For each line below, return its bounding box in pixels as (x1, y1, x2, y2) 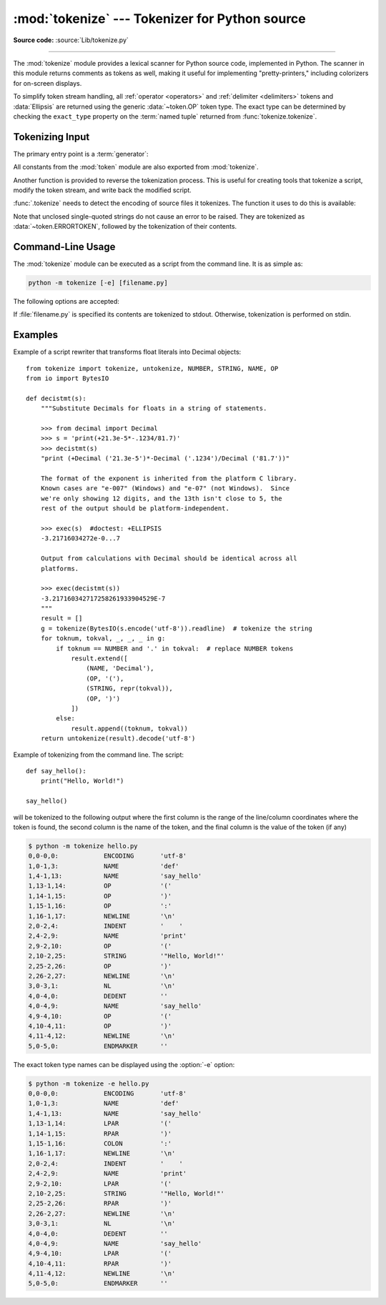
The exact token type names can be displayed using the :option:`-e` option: (13, 1060, 235, 1068)
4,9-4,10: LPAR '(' (28, 1249, 172, 1258)
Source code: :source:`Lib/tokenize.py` (13, 36, 129, 44)
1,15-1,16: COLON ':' (28, 1140, 172, 1147)
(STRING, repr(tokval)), (86, 685, 173, 693)
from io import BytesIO (26, 374, 109, 382)
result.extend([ (71, 655, 128, 663)
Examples (13, 329, 59, 341)
